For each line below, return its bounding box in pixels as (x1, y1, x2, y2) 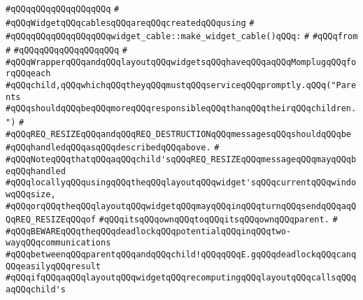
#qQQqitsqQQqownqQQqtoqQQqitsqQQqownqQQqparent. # (99, 215, 338, 225)
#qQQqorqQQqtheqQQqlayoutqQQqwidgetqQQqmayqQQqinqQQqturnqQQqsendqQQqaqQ (6, 201, 357, 211)
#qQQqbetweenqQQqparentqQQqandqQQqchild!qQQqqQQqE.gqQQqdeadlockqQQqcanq (6, 250, 357, 260)
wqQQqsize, (6, 189, 56, 199)
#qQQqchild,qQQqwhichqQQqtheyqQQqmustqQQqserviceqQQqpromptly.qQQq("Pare (6, 80, 357, 90)
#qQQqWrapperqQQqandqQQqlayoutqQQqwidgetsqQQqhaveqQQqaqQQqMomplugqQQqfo (6, 57, 357, 67)
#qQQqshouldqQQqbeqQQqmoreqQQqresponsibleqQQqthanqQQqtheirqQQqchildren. (6, 103, 357, 114)
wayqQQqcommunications (6, 238, 111, 248)
